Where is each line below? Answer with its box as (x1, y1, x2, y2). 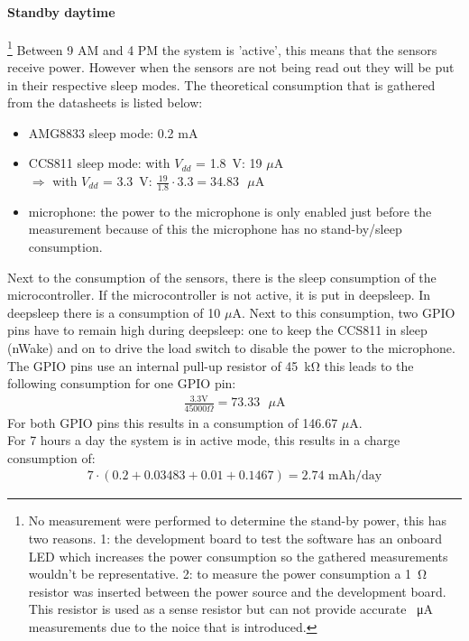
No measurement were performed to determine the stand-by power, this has (28, 511, 447, 530)
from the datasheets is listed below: (7, 93, 203, 112)
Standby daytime (7, 2, 115, 21)
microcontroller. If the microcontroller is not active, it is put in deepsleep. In (7, 285, 431, 304)
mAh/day (328, 469, 382, 483)
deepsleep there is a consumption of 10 (7, 302, 221, 321)
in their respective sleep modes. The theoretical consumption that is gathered (7, 75, 436, 94)
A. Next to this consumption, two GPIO (232, 302, 455, 321)
